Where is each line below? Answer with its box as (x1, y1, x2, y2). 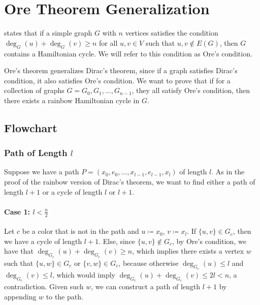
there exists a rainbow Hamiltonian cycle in (4, 95, 140, 105)
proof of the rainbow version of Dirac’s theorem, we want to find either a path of (4, 176, 255, 187)
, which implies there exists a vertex (132, 246, 244, 256)
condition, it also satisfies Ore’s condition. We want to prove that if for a (4, 75, 231, 85)
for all (99, 37, 118, 48)
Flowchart (4, 119, 57, 135)
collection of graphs (4, 85, 64, 96)
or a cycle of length (42, 186, 103, 197)
